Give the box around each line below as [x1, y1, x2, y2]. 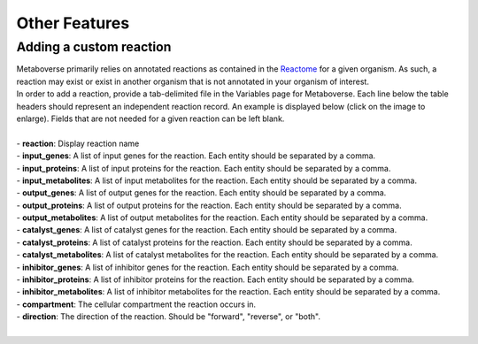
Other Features [16, 13, 130, 33]
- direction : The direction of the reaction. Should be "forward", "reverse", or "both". [16, 311, 320, 322]
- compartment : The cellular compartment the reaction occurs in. [16, 299, 257, 310]
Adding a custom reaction [16, 39, 172, 55]
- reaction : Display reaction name [16, 138, 140, 149]
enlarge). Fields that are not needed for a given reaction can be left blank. [16, 113, 285, 124]
